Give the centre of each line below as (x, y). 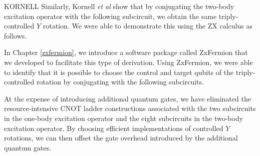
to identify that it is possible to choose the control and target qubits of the (119, 72)
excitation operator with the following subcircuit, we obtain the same (110, 16)
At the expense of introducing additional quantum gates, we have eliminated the (127, 98)
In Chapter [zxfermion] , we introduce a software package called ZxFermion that (126, 52)
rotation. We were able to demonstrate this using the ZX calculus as (148, 26)
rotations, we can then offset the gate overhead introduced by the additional (121, 138)
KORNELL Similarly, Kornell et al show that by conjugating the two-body (119, 6)
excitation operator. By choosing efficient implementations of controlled (114, 128)
